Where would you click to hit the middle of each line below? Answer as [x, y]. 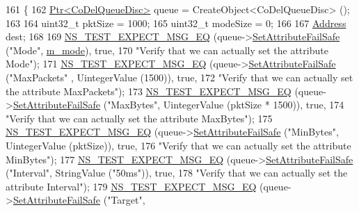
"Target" [125, 200]
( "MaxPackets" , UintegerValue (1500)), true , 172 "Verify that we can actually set [179, 77]
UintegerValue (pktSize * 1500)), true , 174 [254, 105]
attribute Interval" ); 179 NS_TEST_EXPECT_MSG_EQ [131, 186]
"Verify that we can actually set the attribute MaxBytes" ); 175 [139, 118]
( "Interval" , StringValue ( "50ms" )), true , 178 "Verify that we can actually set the [177, 173]
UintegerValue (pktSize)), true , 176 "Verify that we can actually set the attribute [178, 145]
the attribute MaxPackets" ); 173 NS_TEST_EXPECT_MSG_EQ [149, 91]
